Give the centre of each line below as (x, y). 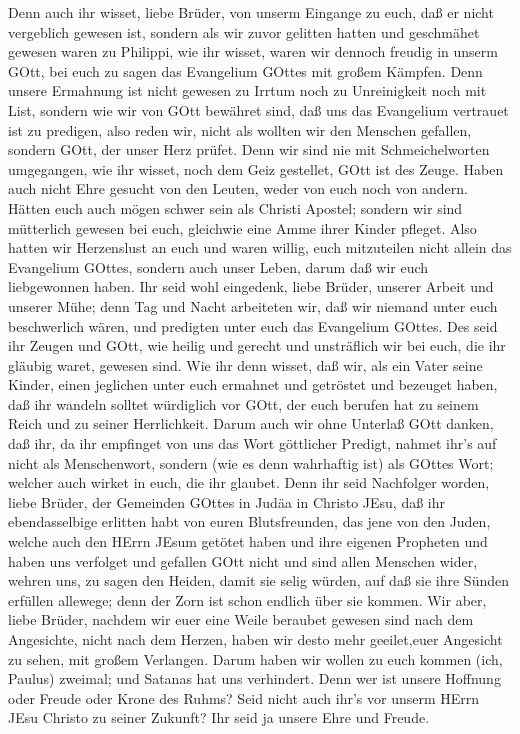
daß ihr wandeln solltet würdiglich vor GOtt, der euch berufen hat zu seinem (243, 403)
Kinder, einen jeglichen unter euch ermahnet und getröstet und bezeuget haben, (253, 384)
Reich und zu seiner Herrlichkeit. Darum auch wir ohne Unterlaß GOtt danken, (251, 423)
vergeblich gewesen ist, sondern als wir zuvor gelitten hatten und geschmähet (244, 31)
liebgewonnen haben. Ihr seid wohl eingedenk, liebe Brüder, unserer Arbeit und (251, 286)
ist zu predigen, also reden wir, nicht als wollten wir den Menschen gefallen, (240, 129)
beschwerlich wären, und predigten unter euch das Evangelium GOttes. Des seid (253, 325)
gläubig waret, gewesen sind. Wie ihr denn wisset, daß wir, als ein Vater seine (245, 364)
